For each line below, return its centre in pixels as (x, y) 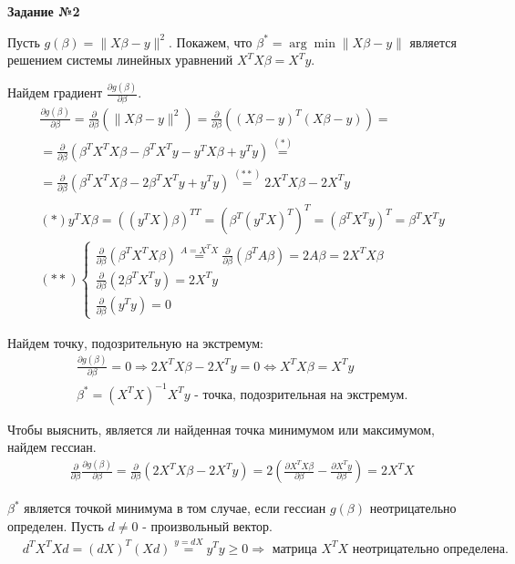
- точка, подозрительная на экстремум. (301, 395)
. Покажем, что (210, 41)
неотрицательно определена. (430, 549)
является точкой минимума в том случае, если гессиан (175, 508)
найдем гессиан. (52, 447)
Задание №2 (44, 11)
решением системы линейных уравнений (120, 60)
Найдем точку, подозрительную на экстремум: (135, 342)
